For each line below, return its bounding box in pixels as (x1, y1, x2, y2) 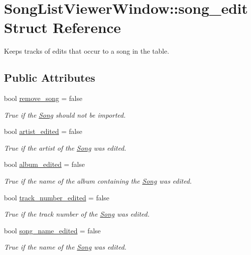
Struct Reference (4, 17, 121, 37)
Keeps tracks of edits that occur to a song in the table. (4, 46, 169, 56)
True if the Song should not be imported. (4, 109, 126, 120)
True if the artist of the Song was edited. (4, 142, 126, 153)
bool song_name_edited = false (4, 225, 101, 235)
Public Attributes (4, 70, 95, 85)
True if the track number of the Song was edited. (4, 209, 150, 219)
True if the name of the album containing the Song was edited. (4, 176, 192, 186)
